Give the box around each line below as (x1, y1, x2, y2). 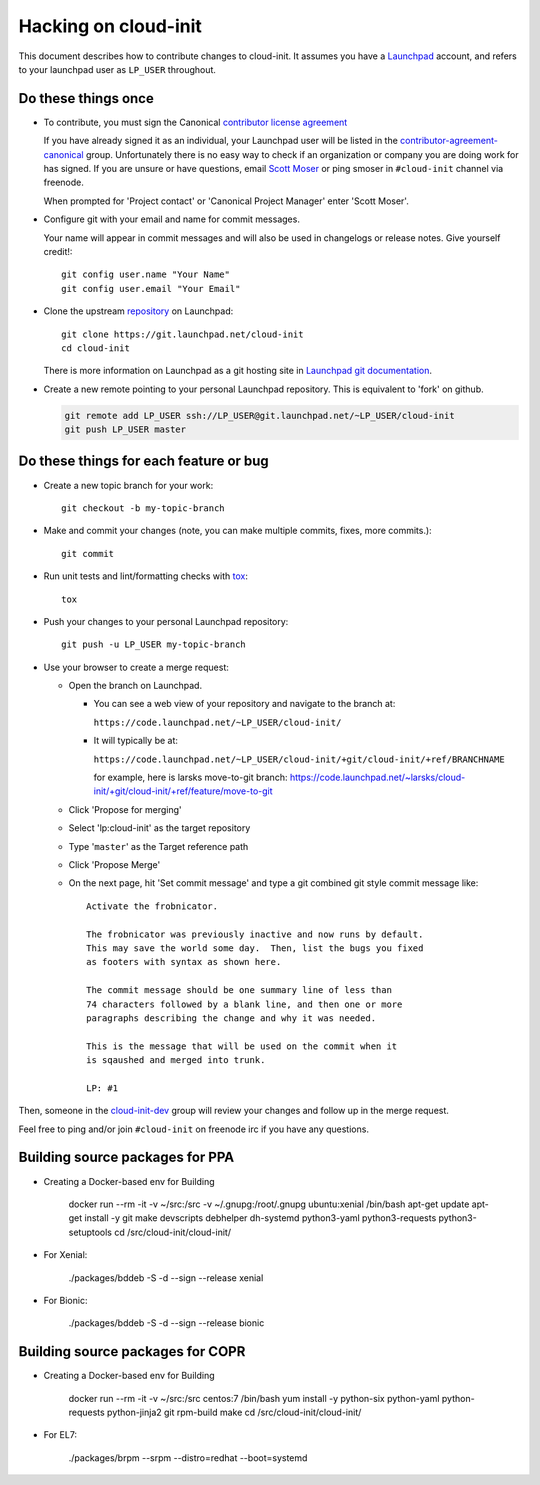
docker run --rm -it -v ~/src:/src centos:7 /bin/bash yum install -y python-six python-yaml (68, 1392, 440, 1404)
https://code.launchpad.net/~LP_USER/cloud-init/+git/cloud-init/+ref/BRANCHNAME (93, 753, 505, 765)
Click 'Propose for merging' (68, 803, 182, 815)
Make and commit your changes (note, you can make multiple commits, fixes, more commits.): (43, 525, 432, 537)
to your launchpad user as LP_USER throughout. (18, 63, 217, 75)
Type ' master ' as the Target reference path (68, 840, 249, 852)
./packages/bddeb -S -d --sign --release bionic (68, 1317, 265, 1329)
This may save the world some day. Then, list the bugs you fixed (86, 942, 424, 954)
